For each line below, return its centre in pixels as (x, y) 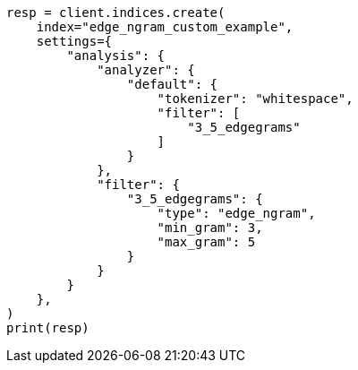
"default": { (172, 84)
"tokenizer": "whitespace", (255, 99)
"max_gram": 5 (206, 242)
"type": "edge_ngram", (236, 213)
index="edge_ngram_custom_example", (165, 27)
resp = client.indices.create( (116, 13)
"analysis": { (116, 56)
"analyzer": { (146, 70)
